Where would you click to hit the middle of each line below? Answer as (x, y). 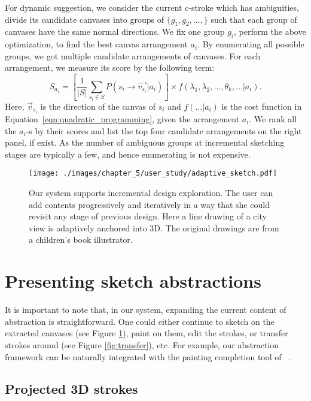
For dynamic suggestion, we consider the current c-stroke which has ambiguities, (152, 7)
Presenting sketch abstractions (133, 281)
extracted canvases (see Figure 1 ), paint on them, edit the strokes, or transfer (147, 333)
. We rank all (273, 119)
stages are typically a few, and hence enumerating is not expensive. (128, 154)
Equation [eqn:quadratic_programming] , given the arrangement (122, 119)
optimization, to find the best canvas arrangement (96, 44)
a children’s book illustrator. (81, 239)
